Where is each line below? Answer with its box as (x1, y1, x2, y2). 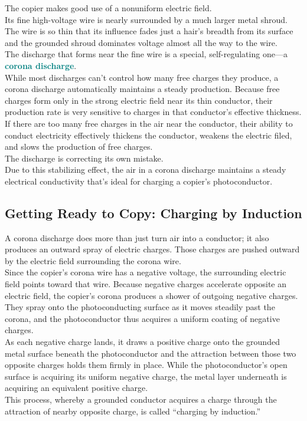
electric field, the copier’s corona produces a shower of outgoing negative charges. (5, 289, 298, 301)
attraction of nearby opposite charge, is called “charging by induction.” (5, 404, 261, 417)
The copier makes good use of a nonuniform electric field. (5, 2, 212, 14)
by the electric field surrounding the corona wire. (5, 254, 181, 267)
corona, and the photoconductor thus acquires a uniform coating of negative (5, 312, 280, 324)
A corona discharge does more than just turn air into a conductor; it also (5, 231, 269, 244)
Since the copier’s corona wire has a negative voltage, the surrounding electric (5, 266, 286, 278)
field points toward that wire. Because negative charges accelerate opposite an (5, 278, 286, 290)
